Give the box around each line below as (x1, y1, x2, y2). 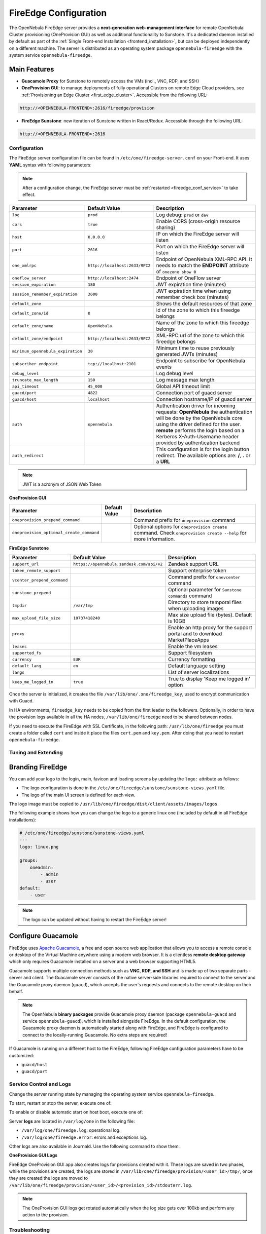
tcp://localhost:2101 (88, 361, 136, 366)
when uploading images (168, 605, 224, 612)
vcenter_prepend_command (12, 578, 68, 582)
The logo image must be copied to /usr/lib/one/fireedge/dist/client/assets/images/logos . (9, 801, 219, 807)
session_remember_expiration (12, 291, 78, 297)
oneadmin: (30, 864, 54, 870)
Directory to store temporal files (168, 599, 242, 606)
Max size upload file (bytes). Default (168, 612, 252, 618)
